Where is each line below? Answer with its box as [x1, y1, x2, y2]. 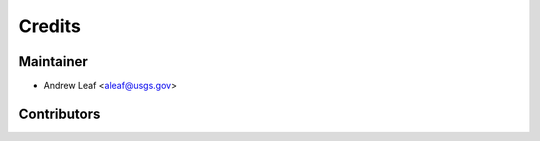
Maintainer [18, 53, 89, 70]
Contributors [18, 105, 101, 122]
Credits [18, 15, 82, 37]
